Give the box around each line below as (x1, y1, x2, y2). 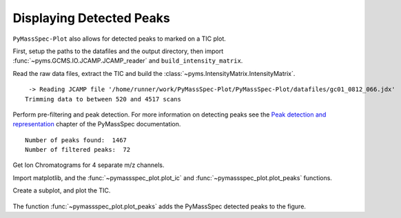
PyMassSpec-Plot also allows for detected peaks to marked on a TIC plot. (12, 34, 227, 43)
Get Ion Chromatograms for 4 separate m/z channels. (12, 161, 165, 169)
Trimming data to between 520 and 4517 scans (25, 95, 182, 103)
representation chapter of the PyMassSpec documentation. (12, 120, 181, 128)
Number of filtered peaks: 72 (25, 146, 131, 154)
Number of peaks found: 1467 (25, 136, 127, 144)
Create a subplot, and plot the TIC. (12, 186, 111, 195)
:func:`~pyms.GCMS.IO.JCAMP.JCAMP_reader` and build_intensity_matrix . (12, 57, 243, 65)
